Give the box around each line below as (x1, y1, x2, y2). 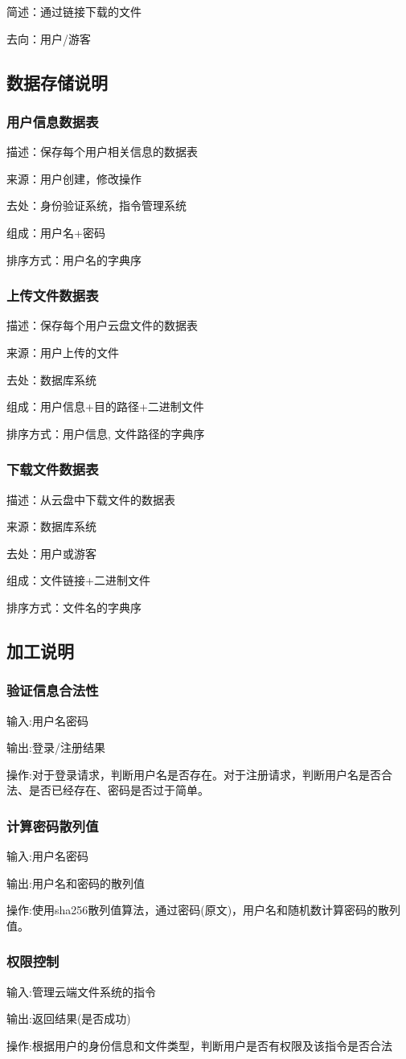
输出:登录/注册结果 (6, 739, 105, 756)
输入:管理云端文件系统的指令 (6, 983, 156, 999)
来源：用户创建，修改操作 (6, 170, 141, 187)
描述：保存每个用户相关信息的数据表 (6, 143, 198, 160)
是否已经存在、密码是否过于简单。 (28, 782, 209, 798)
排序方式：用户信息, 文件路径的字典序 (6, 425, 205, 441)
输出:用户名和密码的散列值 (6, 874, 145, 891)
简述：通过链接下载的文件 (6, 3, 141, 19)
